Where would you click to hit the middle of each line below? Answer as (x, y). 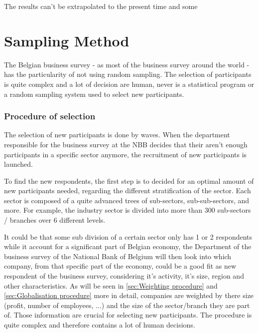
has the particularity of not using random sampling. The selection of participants (128, 74)
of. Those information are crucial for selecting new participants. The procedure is (128, 315)
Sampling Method (67, 40)
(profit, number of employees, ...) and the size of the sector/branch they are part (127, 305)
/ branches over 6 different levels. (55, 220)
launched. (18, 164)
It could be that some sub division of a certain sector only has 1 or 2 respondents (128, 236)
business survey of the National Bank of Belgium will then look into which (118, 256)
